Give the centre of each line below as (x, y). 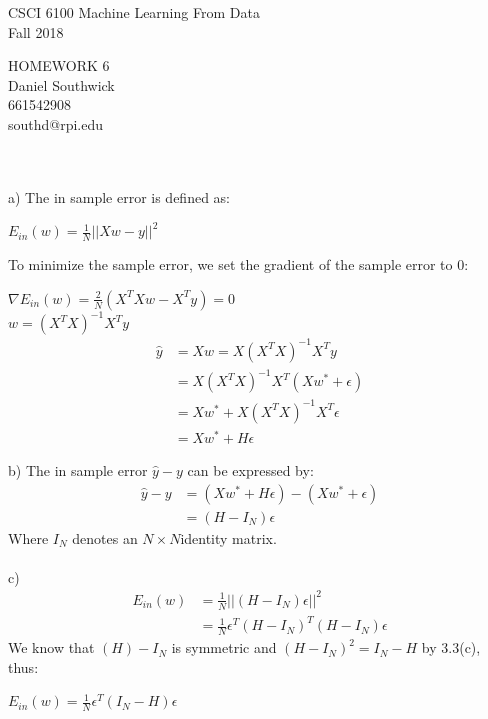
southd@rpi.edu (56, 123)
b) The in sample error (78, 469)
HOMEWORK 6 (59, 65)
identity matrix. (228, 537)
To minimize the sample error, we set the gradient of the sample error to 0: (238, 264)
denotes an (105, 537)
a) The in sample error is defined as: (119, 196)
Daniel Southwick (61, 84)
